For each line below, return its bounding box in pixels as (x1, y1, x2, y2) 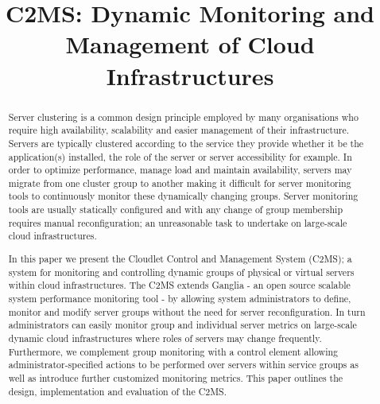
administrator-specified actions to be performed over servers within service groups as (8, 358, 359, 371)
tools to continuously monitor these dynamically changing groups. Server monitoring (8, 189, 359, 203)
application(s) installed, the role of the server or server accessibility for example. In (8, 150, 352, 163)
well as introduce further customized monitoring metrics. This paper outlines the (8, 371, 343, 384)
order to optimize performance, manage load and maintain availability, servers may (8, 163, 352, 177)
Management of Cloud (65, 28, 315, 60)
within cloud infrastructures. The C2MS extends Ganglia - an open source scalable (8, 278, 351, 292)
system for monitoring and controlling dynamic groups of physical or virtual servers (8, 265, 355, 278)
